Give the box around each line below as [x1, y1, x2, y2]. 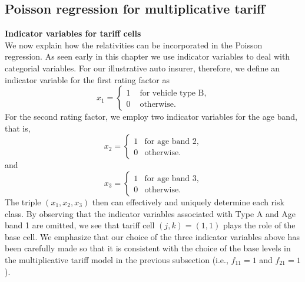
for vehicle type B [140, 89, 204, 98]
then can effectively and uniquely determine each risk [92, 195, 284, 208]
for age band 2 [144, 137, 197, 146]
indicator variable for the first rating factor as [5, 73, 170, 86]
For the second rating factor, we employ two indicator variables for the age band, [5, 110, 297, 123]
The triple [5, 195, 41, 208]
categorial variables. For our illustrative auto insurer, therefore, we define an [5, 61, 280, 74]
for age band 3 [144, 174, 197, 183]
